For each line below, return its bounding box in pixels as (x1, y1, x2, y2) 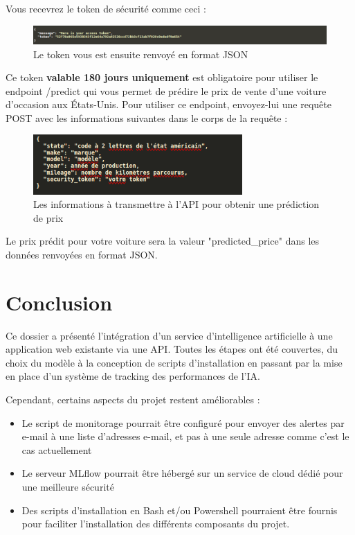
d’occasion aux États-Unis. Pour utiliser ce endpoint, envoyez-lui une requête (6, 97, 331, 112)
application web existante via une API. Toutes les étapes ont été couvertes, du (6, 342, 338, 356)
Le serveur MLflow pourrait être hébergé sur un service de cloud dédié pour (21, 466, 343, 480)
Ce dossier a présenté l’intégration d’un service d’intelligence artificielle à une (6, 328, 333, 342)
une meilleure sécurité (21, 480, 114, 493)
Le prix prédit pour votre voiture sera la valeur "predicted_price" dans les (6, 234, 320, 248)
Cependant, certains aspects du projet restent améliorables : (6, 392, 260, 407)
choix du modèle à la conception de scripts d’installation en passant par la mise (6, 355, 343, 369)
